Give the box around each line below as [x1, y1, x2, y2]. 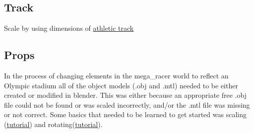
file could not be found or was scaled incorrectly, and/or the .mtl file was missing [4, 99, 250, 110]
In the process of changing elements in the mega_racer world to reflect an [4, 70, 229, 80]
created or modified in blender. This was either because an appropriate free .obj [4, 90, 247, 100]
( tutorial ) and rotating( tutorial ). [4, 119, 103, 129]
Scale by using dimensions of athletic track [4, 23, 134, 33]
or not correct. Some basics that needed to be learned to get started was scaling [4, 109, 247, 120]
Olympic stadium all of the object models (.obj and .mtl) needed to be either [4, 80, 238, 90]
